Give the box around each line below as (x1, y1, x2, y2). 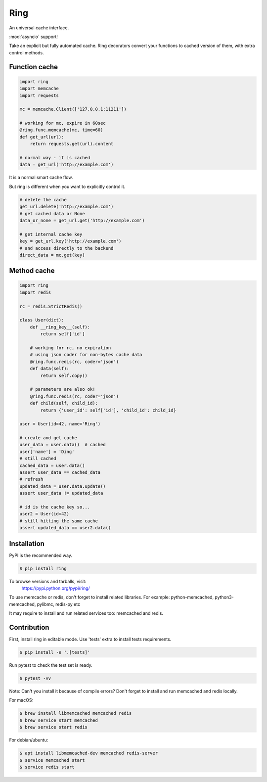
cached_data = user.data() (19, 462, 85, 468)
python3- (215, 594, 234, 600)
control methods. (9, 49, 44, 55)
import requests (19, 92, 59, 98)
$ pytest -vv (19, 676, 51, 681)
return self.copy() (40, 372, 88, 378)
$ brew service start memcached (19, 717, 98, 723)
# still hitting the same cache (19, 518, 98, 524)
